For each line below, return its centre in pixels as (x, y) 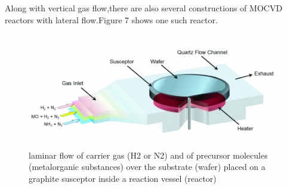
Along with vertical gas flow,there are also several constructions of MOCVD (144, 8)
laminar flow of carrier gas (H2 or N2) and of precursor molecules (148, 155)
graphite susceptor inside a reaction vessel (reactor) (123, 178)
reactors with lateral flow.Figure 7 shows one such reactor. (111, 19)
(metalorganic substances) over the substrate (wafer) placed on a (147, 167)
